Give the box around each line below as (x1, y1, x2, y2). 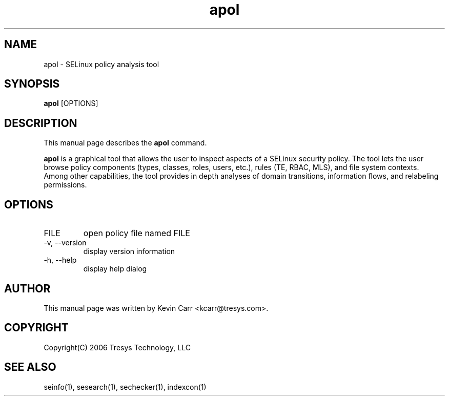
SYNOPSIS (4, 77, 60, 91)
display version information (83, 247, 175, 256)
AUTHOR (4, 282, 51, 295)
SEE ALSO (4, 361, 56, 374)
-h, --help (44, 256, 77, 265)
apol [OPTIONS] (44, 99, 98, 108)
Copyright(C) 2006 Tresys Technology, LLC (44, 343, 191, 352)
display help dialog (83, 264, 147, 273)
